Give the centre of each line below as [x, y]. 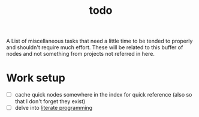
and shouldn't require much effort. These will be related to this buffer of [95, 47]
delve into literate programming [54, 108]
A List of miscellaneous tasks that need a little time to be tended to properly [99, 41]
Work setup [36, 78]
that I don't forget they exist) [50, 101]
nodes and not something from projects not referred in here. [80, 54]
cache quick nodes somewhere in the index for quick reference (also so [103, 95]
